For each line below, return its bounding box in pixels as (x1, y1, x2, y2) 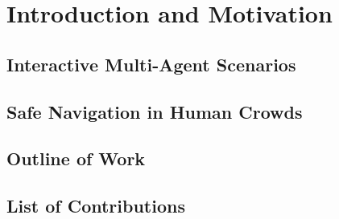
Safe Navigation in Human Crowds (6, 99, 303, 124)
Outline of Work (6, 146, 146, 171)
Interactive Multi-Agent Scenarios (6, 51, 296, 76)
